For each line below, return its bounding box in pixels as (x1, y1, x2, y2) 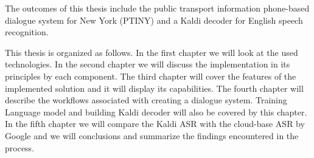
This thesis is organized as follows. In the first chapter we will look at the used (5, 46, 298, 58)
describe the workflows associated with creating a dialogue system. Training (5, 94, 287, 106)
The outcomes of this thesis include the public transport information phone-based (5, 2, 310, 14)
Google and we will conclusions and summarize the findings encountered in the (5, 129, 299, 142)
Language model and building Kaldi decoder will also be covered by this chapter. (5, 105, 307, 118)
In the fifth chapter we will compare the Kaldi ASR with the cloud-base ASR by (5, 117, 305, 130)
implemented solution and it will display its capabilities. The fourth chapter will (5, 81, 304, 94)
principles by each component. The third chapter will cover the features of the (5, 69, 296, 82)
